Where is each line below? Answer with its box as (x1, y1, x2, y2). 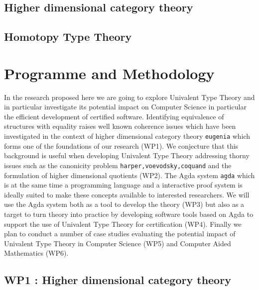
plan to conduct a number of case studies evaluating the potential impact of (4, 228, 236, 239)
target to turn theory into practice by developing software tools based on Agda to (4, 209, 254, 219)
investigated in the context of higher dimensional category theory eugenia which (4, 131, 251, 141)
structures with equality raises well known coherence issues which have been (4, 121, 236, 131)
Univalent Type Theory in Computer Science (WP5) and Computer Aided (4, 238, 231, 248)
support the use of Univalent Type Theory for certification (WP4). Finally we (4, 218, 242, 229)
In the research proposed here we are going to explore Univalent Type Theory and (4, 92, 255, 102)
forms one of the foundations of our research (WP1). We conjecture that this (4, 140, 239, 151)
